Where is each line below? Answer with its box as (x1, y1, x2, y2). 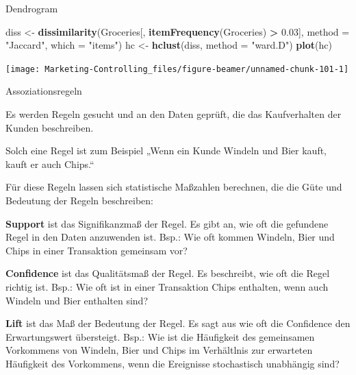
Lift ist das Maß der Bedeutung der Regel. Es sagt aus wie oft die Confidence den (5, 316, 351, 330)
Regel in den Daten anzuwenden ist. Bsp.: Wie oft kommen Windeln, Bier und (5, 230, 335, 244)
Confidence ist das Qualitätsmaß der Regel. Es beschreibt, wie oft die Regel (5, 266, 330, 280)
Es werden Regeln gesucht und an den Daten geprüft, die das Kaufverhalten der (5, 107, 342, 121)
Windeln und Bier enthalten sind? (5, 293, 149, 307)
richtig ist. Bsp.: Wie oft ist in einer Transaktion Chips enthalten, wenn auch (5, 279, 329, 293)
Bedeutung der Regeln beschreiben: (5, 193, 153, 207)
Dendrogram (5, 1, 58, 15)
